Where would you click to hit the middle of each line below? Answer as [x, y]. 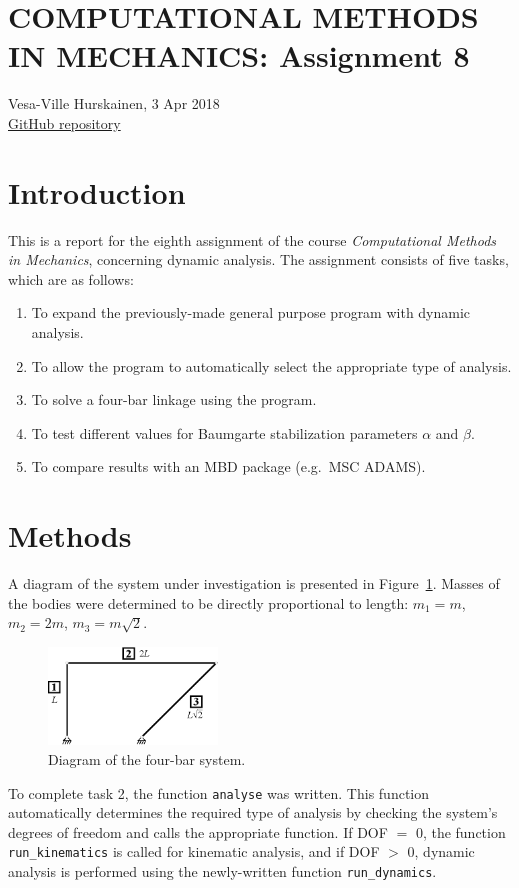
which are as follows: [71, 278]
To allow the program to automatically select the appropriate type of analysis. [271, 365]
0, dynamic [441, 851]
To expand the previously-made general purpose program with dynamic [251, 312]
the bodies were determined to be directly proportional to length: [208, 602]
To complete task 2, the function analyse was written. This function [219, 792]
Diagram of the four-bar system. [147, 759]
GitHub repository [64, 122]
